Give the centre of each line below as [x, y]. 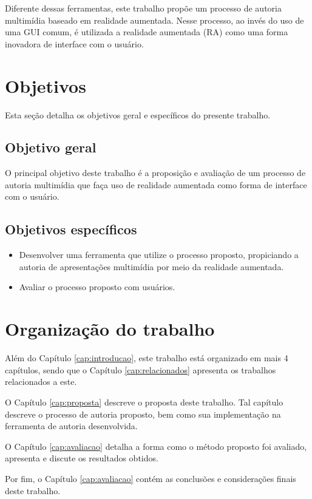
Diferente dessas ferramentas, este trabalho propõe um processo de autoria [143, 8]
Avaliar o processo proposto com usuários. [97, 287]
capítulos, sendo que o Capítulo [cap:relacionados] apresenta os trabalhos [141, 369]
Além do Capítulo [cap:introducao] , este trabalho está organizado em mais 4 [147, 358]
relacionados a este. [41, 382]
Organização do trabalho [110, 329]
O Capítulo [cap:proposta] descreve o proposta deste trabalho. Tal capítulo [144, 402]
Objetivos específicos [71, 229]
